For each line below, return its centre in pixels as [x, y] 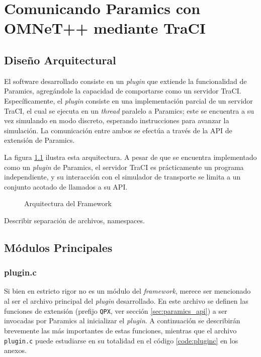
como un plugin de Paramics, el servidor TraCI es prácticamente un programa [124, 167]
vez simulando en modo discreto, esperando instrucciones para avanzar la [117, 120]
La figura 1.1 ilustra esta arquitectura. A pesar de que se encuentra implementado [130, 157]
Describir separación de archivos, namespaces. [74, 220]
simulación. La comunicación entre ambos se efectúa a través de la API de [118, 130]
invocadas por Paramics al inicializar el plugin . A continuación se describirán [122, 321]
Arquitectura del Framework [68, 203]
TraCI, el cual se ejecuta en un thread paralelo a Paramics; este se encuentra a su [129, 110]
